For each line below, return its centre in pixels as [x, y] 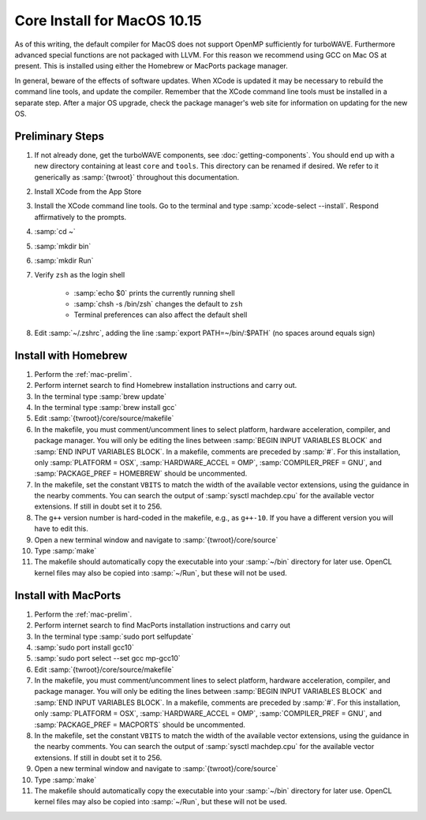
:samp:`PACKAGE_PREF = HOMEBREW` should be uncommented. [141, 474]
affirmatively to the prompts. [80, 217]
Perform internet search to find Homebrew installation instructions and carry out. [166, 386]
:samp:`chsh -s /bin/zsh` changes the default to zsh [158, 304]
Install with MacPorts [68, 595]
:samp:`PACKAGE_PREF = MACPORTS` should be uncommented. [140, 725]
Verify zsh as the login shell [80, 275]
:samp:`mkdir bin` [63, 246]
